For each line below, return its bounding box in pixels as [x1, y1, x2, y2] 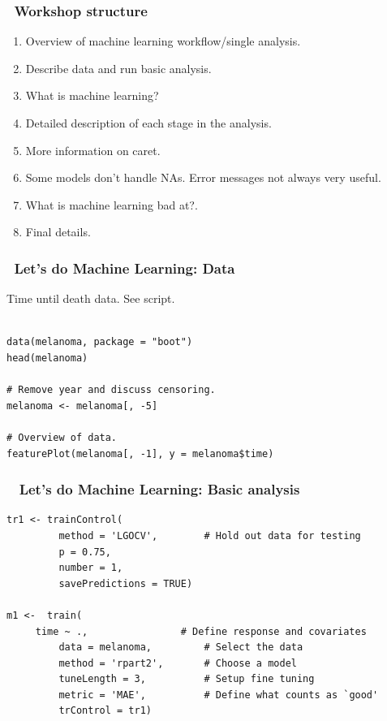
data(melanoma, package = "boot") [6, 336, 193, 348]
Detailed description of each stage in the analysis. [25, 114, 272, 131]
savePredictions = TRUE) [58, 577, 193, 589]
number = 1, [58, 562, 123, 574]
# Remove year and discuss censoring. [6, 384, 216, 396]
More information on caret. [25, 141, 161, 158]
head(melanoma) [6, 352, 88, 364]
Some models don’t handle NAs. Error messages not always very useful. [25, 169, 381, 186]
